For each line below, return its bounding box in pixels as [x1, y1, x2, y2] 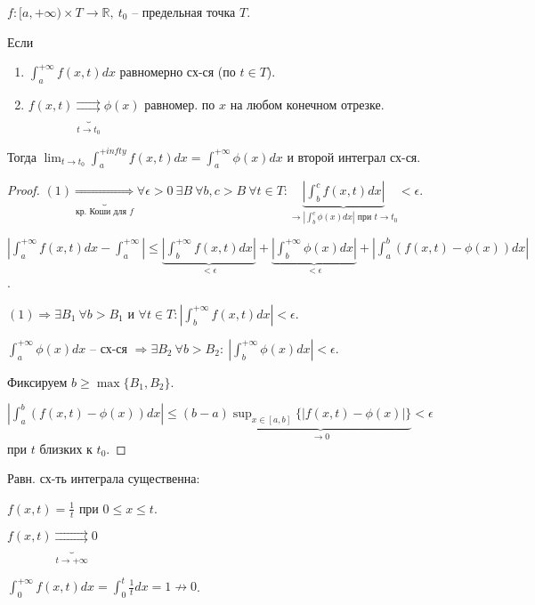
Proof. [7, 181, 40, 199]
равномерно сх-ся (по [119, 62, 236, 81]
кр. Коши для [75, 207, 126, 217]
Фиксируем [7, 372, 68, 391]
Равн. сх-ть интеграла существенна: [7, 469, 200, 488]
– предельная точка [132, 3, 236, 20]
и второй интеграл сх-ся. [287, 147, 421, 165]
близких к [39, 439, 93, 457]
